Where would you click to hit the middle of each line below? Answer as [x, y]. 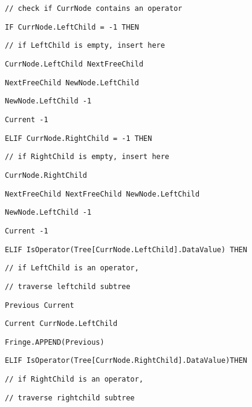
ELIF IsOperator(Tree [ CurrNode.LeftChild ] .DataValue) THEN [126, 249]
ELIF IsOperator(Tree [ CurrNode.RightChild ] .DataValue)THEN [126, 361]
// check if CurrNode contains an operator [94, 8]
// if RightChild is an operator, [74, 379]
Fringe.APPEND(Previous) [55, 342]
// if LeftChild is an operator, [72, 268]
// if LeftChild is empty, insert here [85, 46]
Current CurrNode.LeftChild [61, 324]
